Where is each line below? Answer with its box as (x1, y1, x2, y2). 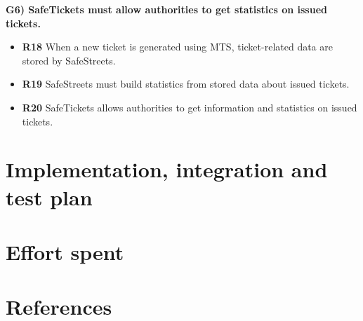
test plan (6, 182, 93, 211)
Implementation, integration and (6, 155, 328, 184)
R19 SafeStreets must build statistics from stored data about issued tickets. (22, 76, 350, 91)
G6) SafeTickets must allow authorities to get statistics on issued (6, 2, 327, 16)
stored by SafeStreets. (22, 53, 116, 67)
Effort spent (6, 237, 124, 266)
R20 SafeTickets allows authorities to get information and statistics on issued (22, 100, 357, 114)
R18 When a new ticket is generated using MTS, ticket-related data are (22, 39, 333, 54)
